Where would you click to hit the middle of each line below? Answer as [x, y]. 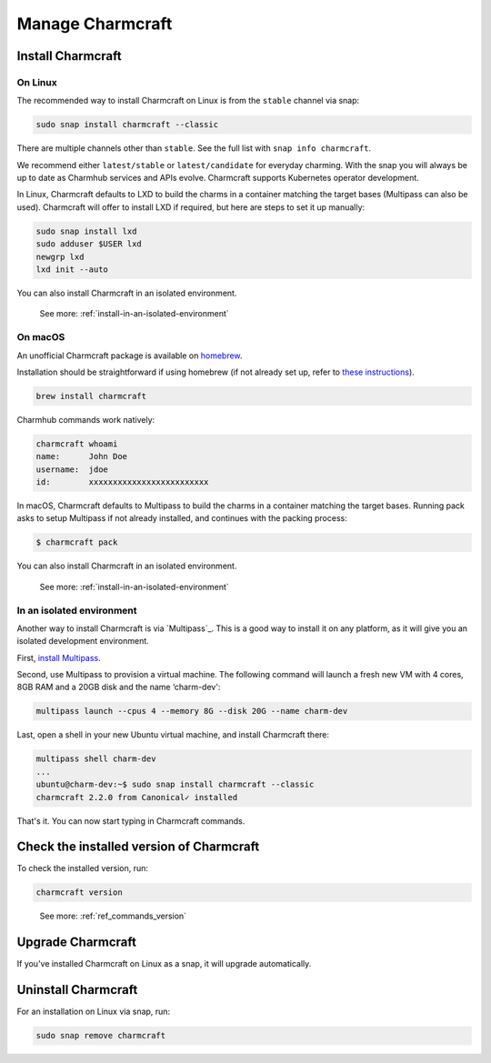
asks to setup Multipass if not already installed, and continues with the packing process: [182, 518]
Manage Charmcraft [95, 24]
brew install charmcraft [91, 396]
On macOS [41, 337]
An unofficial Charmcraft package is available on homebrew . [130, 356]
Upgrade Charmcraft [76, 943]
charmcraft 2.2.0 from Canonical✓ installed [137, 797]
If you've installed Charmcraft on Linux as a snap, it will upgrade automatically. [164, 964]
